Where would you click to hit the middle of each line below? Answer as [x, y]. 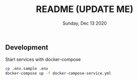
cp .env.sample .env [27, 69]
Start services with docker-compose [43, 59]
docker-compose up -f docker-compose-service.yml [58, 73]
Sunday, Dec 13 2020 [85, 23]
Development [27, 47]
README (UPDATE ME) [85, 9]
